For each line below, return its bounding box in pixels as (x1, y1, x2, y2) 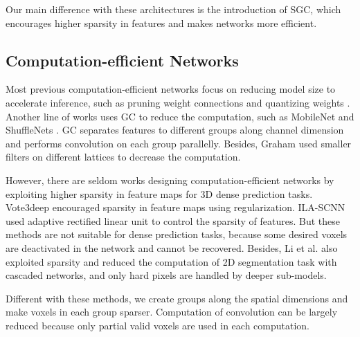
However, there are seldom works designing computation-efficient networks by (6, 172, 334, 187)
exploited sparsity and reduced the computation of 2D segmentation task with (6, 254, 337, 268)
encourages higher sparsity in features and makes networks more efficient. (6, 15, 317, 30)
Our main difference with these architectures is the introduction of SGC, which (6, 2, 341, 16)
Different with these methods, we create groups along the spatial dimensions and (6, 291, 348, 305)
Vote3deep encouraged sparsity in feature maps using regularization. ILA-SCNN (6, 200, 345, 215)
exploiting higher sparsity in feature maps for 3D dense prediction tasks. (6, 186, 313, 201)
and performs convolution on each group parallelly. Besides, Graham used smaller (6, 136, 352, 150)
